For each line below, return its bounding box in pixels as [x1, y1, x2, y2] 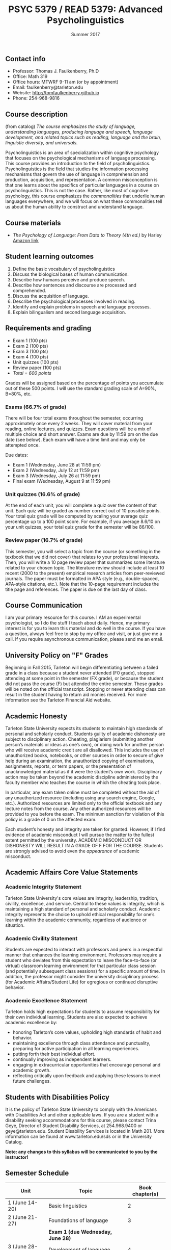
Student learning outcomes [5, 252, 94, 261]
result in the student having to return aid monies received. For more [5, 692, 147, 698]
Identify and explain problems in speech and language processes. [12, 303, 151, 309]
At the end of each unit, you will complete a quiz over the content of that [5, 502, 157, 508]
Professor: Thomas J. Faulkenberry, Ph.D [12, 68, 99, 74]
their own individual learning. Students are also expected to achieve [5, 1014, 148, 1020]
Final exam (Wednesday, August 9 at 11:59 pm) [12, 478, 111, 484]
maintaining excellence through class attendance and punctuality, [12, 1040, 151, 1046]
